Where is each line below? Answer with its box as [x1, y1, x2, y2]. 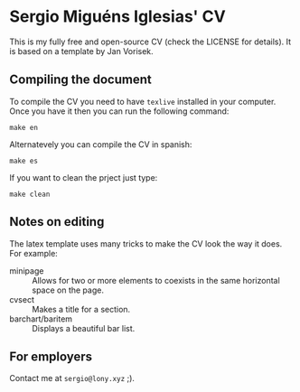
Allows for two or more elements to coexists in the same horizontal [32, 275, 280, 285]
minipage [9, 265, 44, 276]
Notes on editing [9, 214, 105, 229]
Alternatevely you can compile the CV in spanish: [9, 138, 192, 150]
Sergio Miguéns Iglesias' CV [9, 6, 226, 27]
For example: [9, 247, 59, 258]
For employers [9, 349, 93, 364]
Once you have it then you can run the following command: [9, 106, 230, 117]
